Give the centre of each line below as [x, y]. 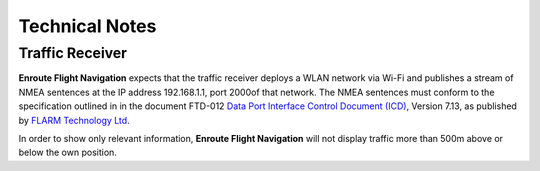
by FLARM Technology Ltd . [74, 120]
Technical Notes [87, 26]
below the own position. [67, 152]
